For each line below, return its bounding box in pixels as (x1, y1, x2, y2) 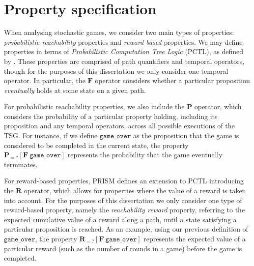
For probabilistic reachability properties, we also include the (4, 101, 185, 112)
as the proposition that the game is (133, 130, 239, 141)
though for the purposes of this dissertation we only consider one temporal (4, 65, 228, 76)
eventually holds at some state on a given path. (4, 85, 146, 95)
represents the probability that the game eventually (67, 149, 223, 160)
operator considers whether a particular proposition (95, 75, 250, 86)
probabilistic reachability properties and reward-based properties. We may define (4, 36, 243, 47)
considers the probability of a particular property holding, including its (4, 111, 218, 121)
